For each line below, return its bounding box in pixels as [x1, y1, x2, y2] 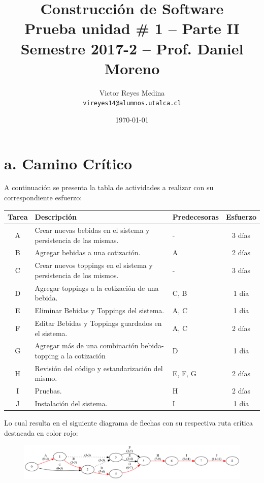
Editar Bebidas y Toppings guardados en [35, 318, 162, 328]
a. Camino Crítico [4, 153, 133, 173]
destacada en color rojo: [4, 427, 78, 438]
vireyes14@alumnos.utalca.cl [83, 100, 181, 107]
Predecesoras [172, 212, 219, 222]
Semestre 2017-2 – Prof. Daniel [20, 38, 244, 58]
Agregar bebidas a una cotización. [35, 247, 141, 258]
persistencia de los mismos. [35, 269, 119, 280]
